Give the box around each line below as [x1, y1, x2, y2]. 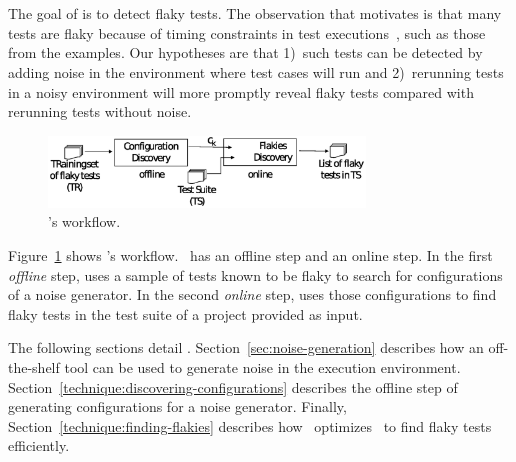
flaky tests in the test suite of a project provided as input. [8, 303, 363, 324]
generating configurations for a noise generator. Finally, [8, 396, 347, 417]
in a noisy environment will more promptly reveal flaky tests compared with [8, 81, 474, 102]
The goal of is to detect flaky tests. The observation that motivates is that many [8, 3, 502, 24]
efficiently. [8, 435, 70, 456]
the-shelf [8, 356, 60, 377]
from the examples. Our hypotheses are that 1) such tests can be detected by [8, 42, 483, 63]
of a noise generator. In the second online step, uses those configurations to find [8, 284, 497, 305]
